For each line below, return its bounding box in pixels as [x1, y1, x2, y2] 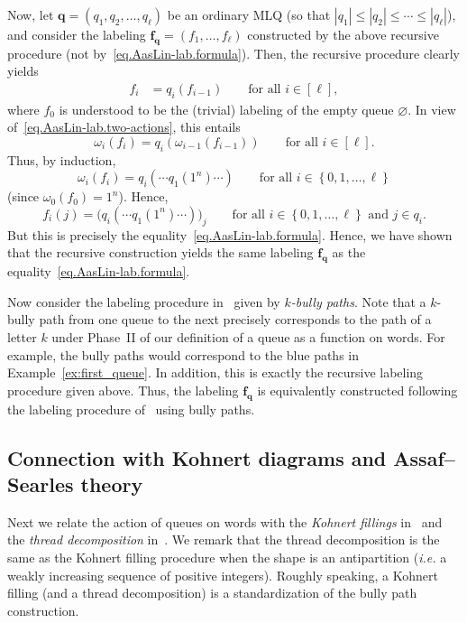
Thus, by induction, [7, 150, 116, 169]
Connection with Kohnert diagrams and [7, 443, 387, 471]
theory [80, 470, 143, 497]
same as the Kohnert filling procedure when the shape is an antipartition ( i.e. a [7, 547, 447, 566]
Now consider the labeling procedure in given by [7, 292, 280, 311]
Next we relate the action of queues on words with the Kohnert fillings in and [7, 512, 443, 531]
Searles [7, 470, 74, 497]
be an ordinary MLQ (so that [167, 5, 331, 23]
